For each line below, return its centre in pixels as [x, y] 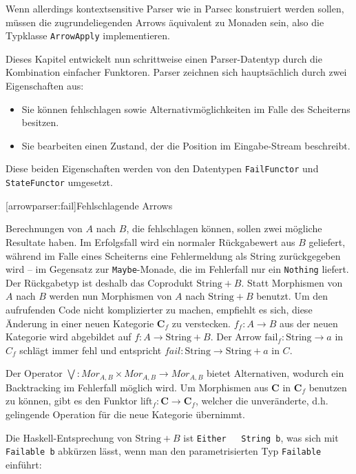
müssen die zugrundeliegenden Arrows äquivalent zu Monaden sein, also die [165, 22]
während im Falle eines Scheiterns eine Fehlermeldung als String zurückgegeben [173, 255]
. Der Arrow [236, 337]
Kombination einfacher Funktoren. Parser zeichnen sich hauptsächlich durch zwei [176, 72]
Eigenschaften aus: [45, 86]
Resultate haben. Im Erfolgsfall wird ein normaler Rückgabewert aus [150, 241]
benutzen [328, 387]
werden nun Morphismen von [111, 296]
